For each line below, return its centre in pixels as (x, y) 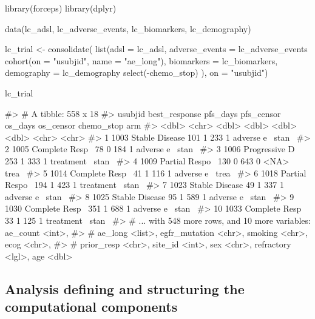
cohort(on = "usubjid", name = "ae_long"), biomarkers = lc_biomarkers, (141, 60)
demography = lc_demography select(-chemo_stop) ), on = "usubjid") (137, 72)
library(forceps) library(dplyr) (61, 8)
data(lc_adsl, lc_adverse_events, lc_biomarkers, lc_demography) (128, 28)
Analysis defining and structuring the (125, 288)
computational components (91, 307)
